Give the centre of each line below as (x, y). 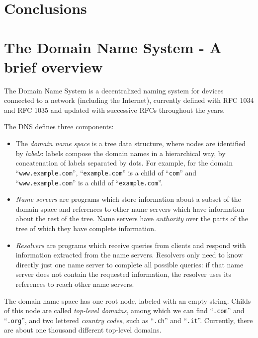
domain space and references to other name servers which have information (130, 209)
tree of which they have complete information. (86, 228)
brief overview (53, 66)
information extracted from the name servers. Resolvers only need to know (129, 255)
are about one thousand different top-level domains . (83, 330)
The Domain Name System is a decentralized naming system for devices (114, 90)
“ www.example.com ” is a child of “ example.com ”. (89, 182)
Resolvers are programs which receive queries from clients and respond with (131, 245)
